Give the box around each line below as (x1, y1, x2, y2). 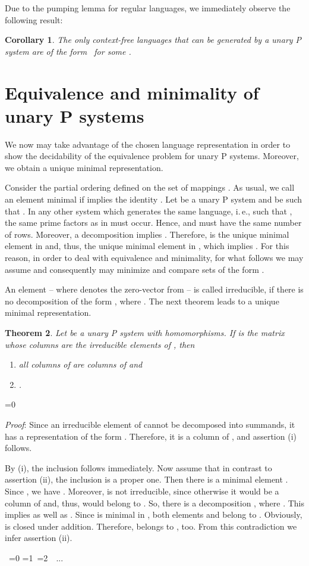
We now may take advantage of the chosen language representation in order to (5, 138, 291, 150)
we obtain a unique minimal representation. (5, 161, 163, 173)
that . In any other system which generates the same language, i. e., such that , (5, 204, 292, 217)
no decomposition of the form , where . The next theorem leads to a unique (5, 294, 279, 307)
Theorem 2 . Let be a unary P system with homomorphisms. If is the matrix (5, 326, 285, 338)
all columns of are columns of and (18, 358, 143, 371)
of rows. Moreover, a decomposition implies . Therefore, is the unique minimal (5, 228, 289, 240)
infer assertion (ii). (5, 531, 72, 544)
